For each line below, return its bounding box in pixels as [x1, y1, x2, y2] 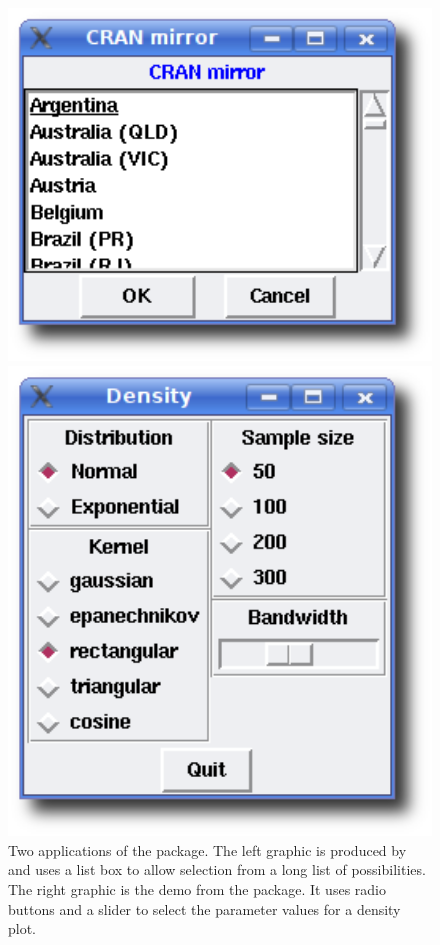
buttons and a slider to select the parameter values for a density [8, 898, 401, 919]
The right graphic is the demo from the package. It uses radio [8, 879, 386, 899]
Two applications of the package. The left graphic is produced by [8, 839, 407, 860]
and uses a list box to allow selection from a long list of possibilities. [8, 859, 426, 880]
